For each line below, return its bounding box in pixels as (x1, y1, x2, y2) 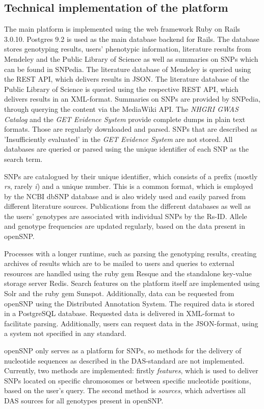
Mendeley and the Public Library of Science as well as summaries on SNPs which (4, 53, 258, 64)
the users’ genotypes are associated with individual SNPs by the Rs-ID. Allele (4, 210, 247, 221)
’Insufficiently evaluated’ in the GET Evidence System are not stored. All (4, 133, 233, 144)
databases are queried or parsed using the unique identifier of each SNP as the (4, 143, 249, 154)
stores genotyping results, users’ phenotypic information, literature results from (4, 43, 251, 54)
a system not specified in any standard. (4, 328, 126, 339)
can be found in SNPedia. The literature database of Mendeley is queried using (4, 63, 251, 74)
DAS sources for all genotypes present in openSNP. (4, 395, 164, 405)
